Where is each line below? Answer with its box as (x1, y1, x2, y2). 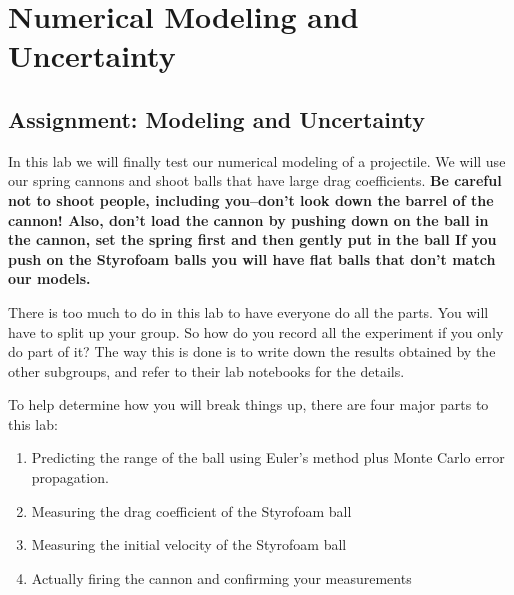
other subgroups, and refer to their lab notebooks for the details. (8, 360, 405, 381)
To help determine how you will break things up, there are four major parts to (8, 394, 489, 415)
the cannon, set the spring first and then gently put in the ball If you (8, 229, 497, 250)
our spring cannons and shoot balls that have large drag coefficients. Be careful (8, 170, 502, 191)
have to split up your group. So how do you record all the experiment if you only (8, 321, 504, 342)
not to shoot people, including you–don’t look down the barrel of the (8, 189, 494, 210)
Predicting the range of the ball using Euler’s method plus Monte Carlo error (31, 447, 505, 468)
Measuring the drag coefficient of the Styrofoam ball (31, 500, 352, 521)
